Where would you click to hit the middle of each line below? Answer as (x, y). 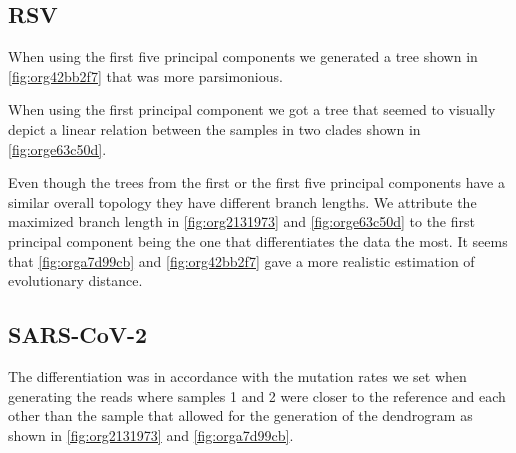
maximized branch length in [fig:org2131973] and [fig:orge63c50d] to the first (241, 221)
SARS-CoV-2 (78, 334)
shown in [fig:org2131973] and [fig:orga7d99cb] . (151, 434)
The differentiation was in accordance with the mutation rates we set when (237, 375)
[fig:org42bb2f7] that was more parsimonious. (145, 75)
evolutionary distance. (75, 280)
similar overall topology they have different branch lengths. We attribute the (242, 201)
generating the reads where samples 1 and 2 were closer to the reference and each (257, 395)
